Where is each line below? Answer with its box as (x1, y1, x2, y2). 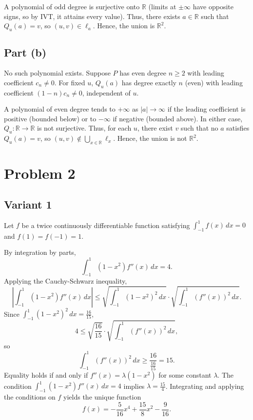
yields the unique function (63, 392, 141, 402)
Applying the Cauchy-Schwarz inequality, (4, 276, 127, 286)
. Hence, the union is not (113, 133, 187, 143)
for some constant (158, 369, 212, 380)
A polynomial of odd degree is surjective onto (4, 1, 140, 11)
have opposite (193, 1, 234, 11)
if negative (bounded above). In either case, (113, 113, 243, 123)
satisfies (226, 123, 250, 133)
